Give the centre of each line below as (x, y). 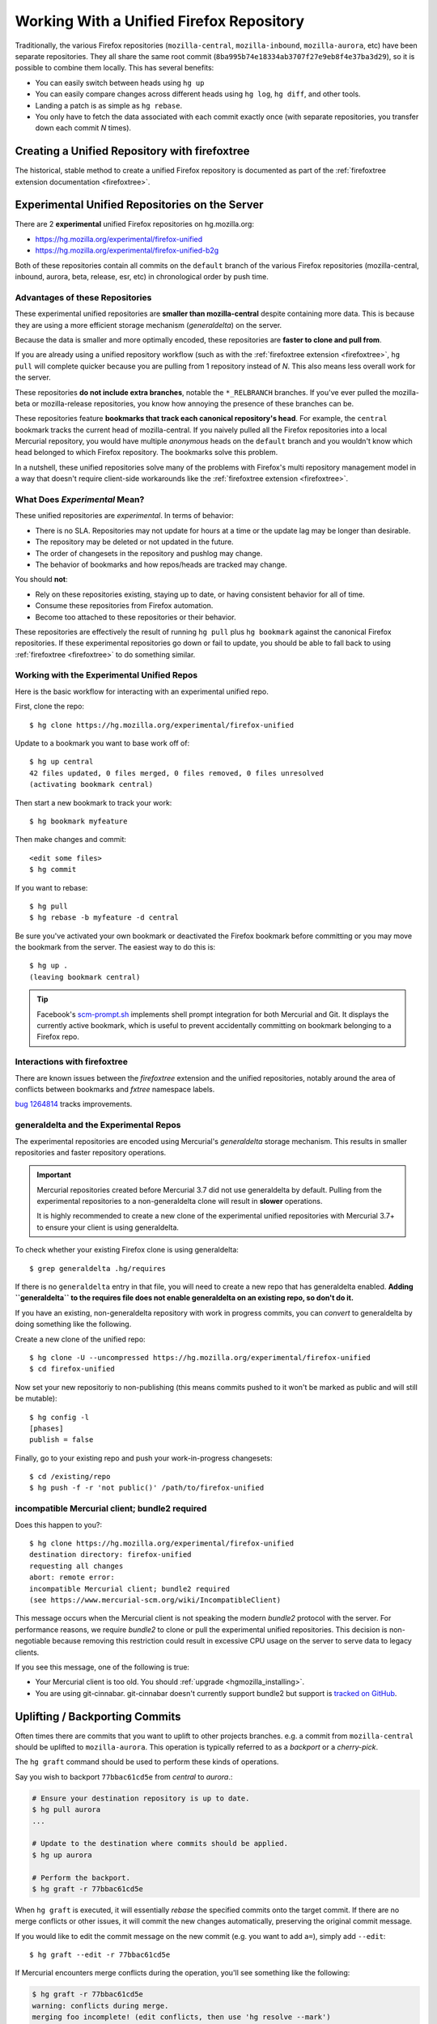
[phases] (47, 1428)
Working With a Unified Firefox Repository (160, 21)
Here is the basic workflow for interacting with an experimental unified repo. (142, 691)
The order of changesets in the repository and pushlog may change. (149, 553)
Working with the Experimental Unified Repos (106, 675)
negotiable (33, 1641)
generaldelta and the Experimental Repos (98, 1125)
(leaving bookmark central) (85, 977)
